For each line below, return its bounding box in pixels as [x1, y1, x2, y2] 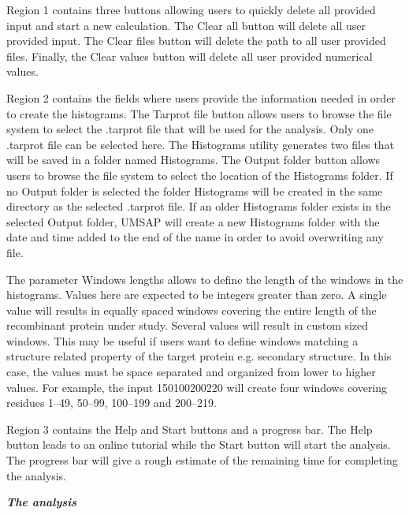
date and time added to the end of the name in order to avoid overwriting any [6, 229, 384, 245]
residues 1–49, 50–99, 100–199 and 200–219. [6, 394, 217, 411]
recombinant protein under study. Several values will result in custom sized [6, 317, 369, 334]
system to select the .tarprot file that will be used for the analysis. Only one [6, 121, 374, 137]
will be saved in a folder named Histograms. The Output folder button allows [6, 151, 381, 168]
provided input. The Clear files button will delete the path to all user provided [6, 32, 386, 49]
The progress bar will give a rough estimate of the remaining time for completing [6, 452, 398, 468]
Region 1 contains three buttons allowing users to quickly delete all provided [6, 2, 376, 17]
